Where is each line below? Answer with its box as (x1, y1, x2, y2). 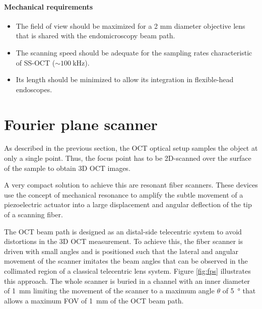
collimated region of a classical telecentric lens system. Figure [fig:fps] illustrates (4, 266, 251, 276)
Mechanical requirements (4, 1, 93, 12)
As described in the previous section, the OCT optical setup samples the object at (4, 143, 258, 153)
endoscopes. (16, 84, 52, 94)
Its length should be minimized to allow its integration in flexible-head (16, 74, 234, 85)
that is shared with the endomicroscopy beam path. (16, 30, 175, 41)
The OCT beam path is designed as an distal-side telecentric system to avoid (4, 226, 242, 236)
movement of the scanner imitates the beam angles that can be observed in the (4, 256, 248, 266)
